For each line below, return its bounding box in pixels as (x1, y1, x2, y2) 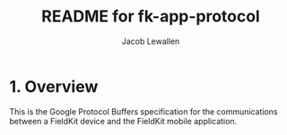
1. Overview (9, 76, 99, 97)
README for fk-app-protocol (41, 6, 260, 27)
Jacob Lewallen (121, 36, 180, 46)
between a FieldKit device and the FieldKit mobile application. (9, 115, 238, 126)
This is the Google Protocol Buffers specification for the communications (9, 105, 278, 117)
